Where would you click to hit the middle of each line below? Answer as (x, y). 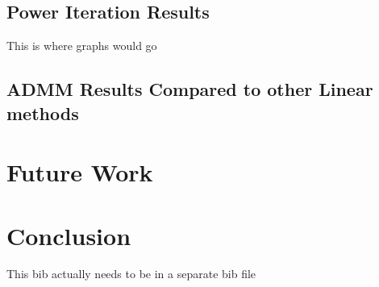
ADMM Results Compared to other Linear (190, 89)
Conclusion (69, 235)
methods (43, 112)
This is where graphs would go (82, 46)
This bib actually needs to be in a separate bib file (131, 274)
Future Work (80, 172)
